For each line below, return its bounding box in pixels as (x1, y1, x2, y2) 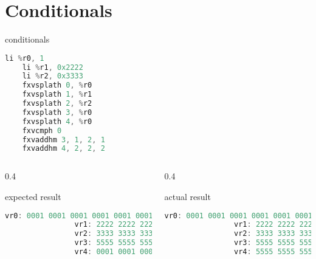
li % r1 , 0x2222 (22, 63, 83, 72)
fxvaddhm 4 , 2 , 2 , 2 (22, 144, 105, 153)
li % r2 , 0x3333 (22, 72, 83, 81)
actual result (164, 190, 211, 202)
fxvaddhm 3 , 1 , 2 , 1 (22, 135, 105, 144)
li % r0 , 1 (5, 54, 44, 63)
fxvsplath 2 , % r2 (22, 99, 92, 108)
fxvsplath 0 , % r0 (22, 81, 92, 90)
